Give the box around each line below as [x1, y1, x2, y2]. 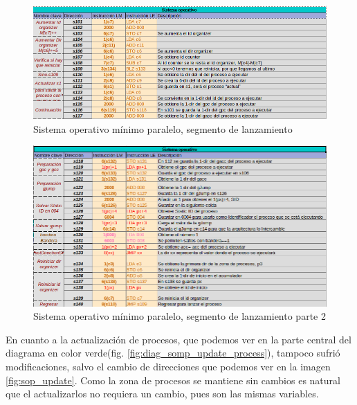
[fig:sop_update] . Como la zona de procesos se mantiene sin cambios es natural [6, 372, 340, 387]
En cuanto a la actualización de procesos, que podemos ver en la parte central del [6, 332, 351, 346]
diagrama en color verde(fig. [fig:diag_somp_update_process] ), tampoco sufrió [6, 345, 340, 360]
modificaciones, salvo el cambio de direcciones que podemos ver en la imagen [6, 359, 331, 373]
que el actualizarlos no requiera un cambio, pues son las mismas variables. [6, 386, 319, 401]
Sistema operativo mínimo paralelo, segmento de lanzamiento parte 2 [33, 309, 326, 323]
